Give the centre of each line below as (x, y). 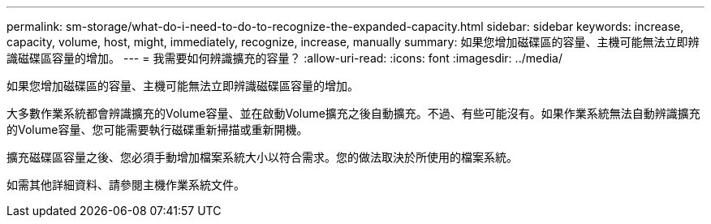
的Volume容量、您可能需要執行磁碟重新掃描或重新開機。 (157, 129)
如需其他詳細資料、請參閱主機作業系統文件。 (126, 185)
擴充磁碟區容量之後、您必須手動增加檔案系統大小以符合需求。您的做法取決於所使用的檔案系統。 (262, 157)
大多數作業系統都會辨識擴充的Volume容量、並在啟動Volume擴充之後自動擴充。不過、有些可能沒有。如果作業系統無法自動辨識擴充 (353, 113)
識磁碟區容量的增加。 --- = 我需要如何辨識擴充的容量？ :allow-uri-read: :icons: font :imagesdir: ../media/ (285, 58)
